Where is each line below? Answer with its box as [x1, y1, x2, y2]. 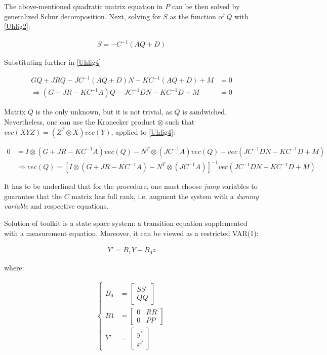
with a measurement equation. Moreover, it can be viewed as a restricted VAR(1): [4, 227, 259, 238]
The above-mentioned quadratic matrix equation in [4, 1, 163, 11]
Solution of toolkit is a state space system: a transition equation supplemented [4, 218, 248, 228]
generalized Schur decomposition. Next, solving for [4, 11, 161, 21]
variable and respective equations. [4, 201, 109, 211]
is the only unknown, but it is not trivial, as [35, 106, 172, 117]
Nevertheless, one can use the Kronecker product [4, 116, 155, 127]
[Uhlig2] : [4, 21, 30, 31]
